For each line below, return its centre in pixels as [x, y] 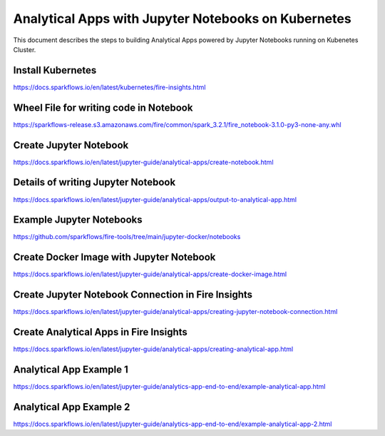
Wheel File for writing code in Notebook [103, 107]
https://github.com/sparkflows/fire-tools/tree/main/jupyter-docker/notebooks [127, 237]
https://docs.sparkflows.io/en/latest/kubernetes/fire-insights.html [109, 87]
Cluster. [25, 49]
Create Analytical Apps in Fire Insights [101, 332]
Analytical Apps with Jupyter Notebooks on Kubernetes [183, 19]
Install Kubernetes [55, 70]
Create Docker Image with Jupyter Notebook [114, 257]
